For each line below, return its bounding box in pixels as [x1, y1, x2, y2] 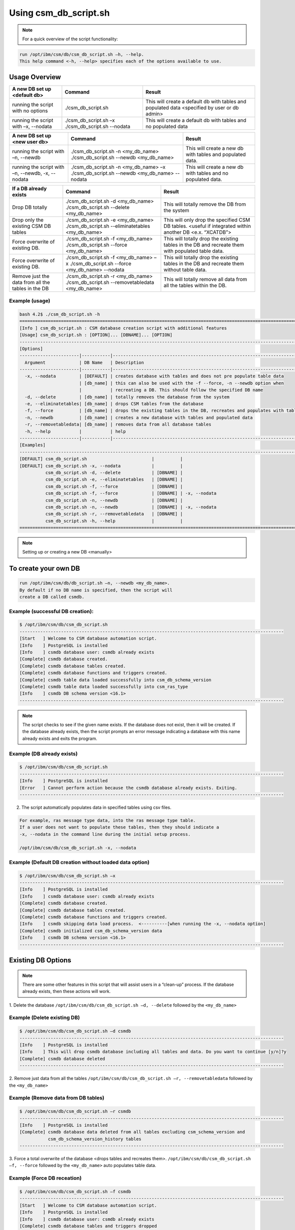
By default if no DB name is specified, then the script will [19, 587, 173, 593]
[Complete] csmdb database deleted [19, 1056, 105, 1061]
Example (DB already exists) [9, 750, 78, 757]
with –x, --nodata [12, 123, 52, 130]
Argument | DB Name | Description [25, 360, 145, 365]
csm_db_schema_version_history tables [48, 1136, 142, 1141]
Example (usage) [9, 298, 51, 305]
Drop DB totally [12, 204, 48, 211]
